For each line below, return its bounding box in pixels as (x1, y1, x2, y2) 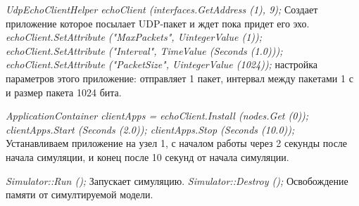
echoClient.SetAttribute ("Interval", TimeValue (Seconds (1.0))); (6, 43, 283, 58)
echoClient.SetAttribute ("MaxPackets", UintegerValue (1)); (6, 30, 263, 44)
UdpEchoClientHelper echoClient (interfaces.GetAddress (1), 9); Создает (6, 2, 318, 16)
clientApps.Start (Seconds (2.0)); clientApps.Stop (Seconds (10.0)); (6, 122, 295, 136)
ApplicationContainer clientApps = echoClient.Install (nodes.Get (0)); (6, 108, 309, 123)
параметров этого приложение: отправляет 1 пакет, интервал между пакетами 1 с (6, 70, 353, 85)
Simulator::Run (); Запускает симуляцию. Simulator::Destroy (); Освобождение (6, 173, 348, 188)
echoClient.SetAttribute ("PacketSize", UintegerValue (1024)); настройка (6, 57, 318, 72)
